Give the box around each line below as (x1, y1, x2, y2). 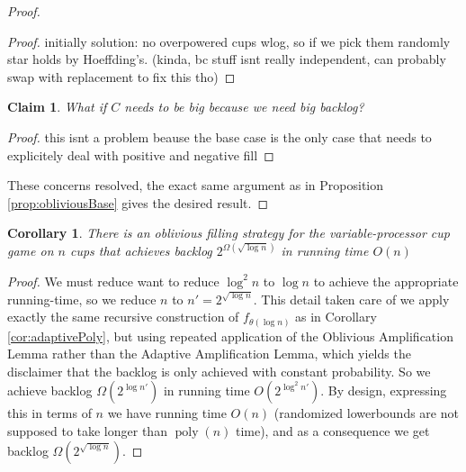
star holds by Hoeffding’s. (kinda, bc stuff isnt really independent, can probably (7, 50, 446, 68)
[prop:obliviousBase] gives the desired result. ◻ (7, 193, 268, 212)
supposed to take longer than (7, 422, 167, 440)
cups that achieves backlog (69, 241, 212, 260)
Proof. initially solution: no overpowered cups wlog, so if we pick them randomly (7, 32, 451, 50)
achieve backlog (7, 381, 93, 400)
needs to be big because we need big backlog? (124, 97, 364, 116)
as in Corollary (295, 307, 377, 326)
